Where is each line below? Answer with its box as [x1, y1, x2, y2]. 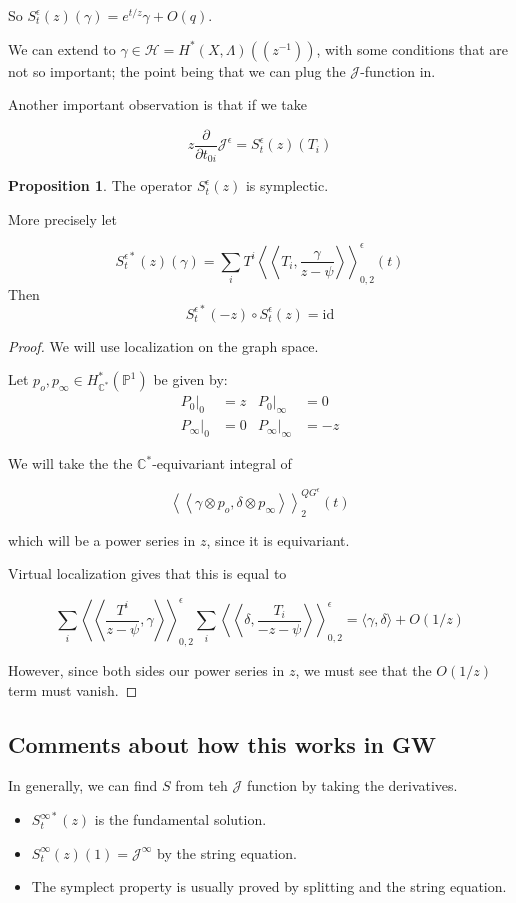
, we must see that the [295, 660, 432, 681]
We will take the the [8, 453, 133, 474]
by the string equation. [157, 842, 297, 863]
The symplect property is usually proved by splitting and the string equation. [31, 876, 507, 897]
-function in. [360, 60, 436, 81]
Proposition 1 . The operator [8, 175, 193, 196]
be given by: [153, 369, 228, 390]
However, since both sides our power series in [8, 660, 285, 681]
